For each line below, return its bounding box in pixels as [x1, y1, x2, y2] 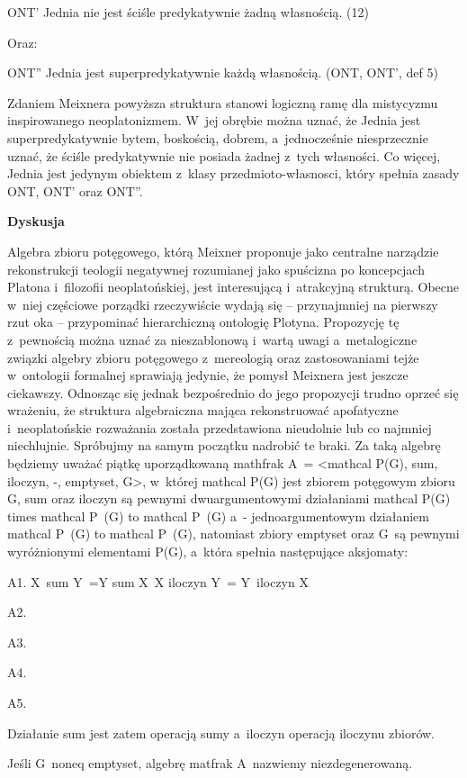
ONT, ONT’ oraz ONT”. [7, 181, 143, 200]
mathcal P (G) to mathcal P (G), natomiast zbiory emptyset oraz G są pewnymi [7, 524, 460, 543]
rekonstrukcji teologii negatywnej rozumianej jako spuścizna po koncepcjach [7, 259, 425, 278]
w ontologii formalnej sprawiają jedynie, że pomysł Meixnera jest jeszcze [7, 366, 409, 384]
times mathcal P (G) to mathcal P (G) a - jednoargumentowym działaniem [7, 506, 429, 525]
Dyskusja [7, 212, 65, 231]
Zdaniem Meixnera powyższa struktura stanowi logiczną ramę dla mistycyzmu [7, 93, 438, 112]
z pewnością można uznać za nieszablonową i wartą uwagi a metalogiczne [7, 330, 418, 348]
